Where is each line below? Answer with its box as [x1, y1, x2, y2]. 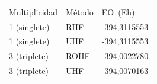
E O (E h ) [101, 5, 135, 18]
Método [66, 5, 94, 18]
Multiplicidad [9, 5, 58, 18]
